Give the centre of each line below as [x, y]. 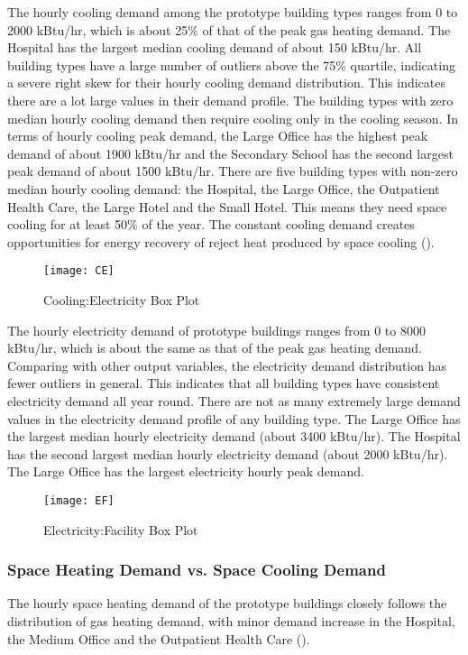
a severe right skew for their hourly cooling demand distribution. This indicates [226, 83]
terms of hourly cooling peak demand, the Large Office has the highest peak [218, 136]
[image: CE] [79, 271]
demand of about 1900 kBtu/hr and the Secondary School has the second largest [230, 153]
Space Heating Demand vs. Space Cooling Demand [197, 570]
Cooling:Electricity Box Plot [122, 299]
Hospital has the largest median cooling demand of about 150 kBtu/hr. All [215, 47]
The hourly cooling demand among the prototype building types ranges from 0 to [233, 12]
